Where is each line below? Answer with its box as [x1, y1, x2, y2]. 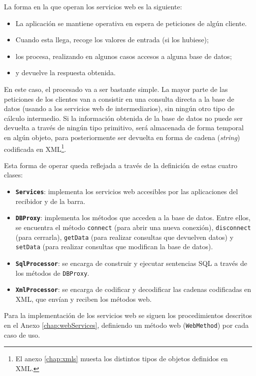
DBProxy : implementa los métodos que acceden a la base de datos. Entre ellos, [15, 212, 251, 223]
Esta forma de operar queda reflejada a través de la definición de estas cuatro [4, 160, 237, 170]
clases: [4, 170, 23, 180]
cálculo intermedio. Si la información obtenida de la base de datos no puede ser [4, 113, 243, 123]
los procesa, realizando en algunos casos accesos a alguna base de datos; [15, 51, 232, 61]
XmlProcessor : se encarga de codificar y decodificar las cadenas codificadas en [15, 284, 252, 294]
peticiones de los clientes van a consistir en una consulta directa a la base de [4, 93, 234, 104]
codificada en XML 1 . [4, 142, 66, 154]
